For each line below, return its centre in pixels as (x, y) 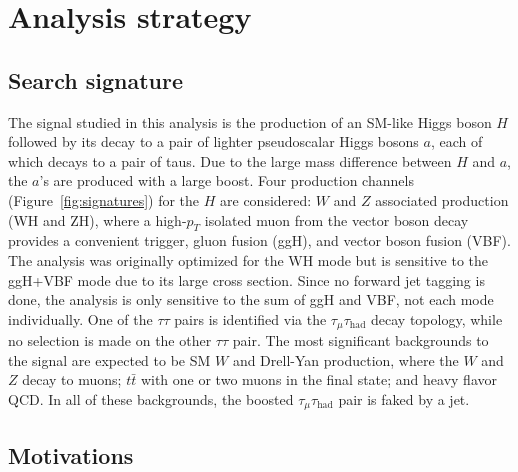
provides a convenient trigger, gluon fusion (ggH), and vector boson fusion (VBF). (259, 240)
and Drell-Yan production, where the (345, 359)
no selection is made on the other (110, 340)
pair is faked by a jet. (404, 398)
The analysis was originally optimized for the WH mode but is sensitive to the (248, 259)
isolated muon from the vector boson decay (336, 219)
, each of (456, 141)
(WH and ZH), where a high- (97, 219)
